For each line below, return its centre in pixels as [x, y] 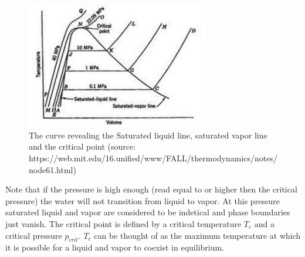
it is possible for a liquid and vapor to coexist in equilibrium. [115, 247]
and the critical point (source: [82, 146]
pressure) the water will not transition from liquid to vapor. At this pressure [143, 200]
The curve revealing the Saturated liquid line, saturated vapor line [148, 135]
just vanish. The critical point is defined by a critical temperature [123, 224]
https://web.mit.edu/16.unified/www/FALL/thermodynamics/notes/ [153, 158]
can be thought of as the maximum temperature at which [197, 235]
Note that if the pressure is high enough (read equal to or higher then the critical [151, 189]
